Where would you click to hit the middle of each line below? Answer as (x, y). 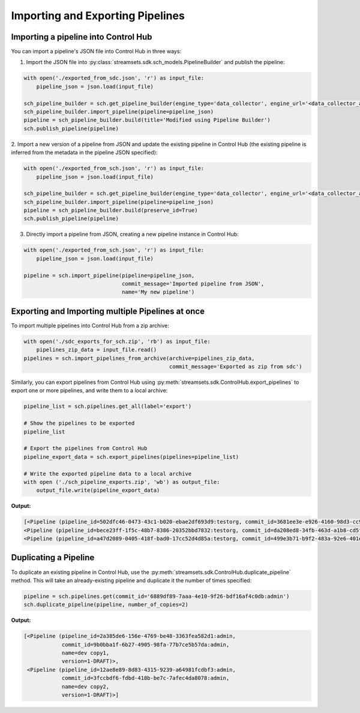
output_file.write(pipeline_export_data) (98, 491)
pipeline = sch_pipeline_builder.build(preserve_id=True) (111, 210)
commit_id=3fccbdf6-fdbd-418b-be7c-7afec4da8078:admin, (145, 678)
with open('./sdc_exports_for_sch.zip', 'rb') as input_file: (117, 341)
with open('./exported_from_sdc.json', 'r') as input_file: (114, 78)
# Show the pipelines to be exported (79, 423)
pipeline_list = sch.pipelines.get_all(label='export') (108, 407)
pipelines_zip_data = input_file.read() (97, 350)
